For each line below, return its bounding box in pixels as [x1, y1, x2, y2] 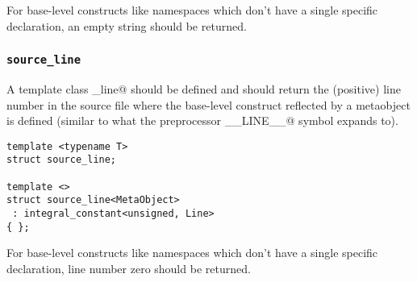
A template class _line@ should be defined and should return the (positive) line [6, 80, 401, 97]
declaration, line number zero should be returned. [6, 259, 251, 276]
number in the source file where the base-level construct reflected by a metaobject [6, 96, 411, 113]
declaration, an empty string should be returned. [6, 17, 247, 34]
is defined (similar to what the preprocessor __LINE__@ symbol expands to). [6, 112, 398, 129]
